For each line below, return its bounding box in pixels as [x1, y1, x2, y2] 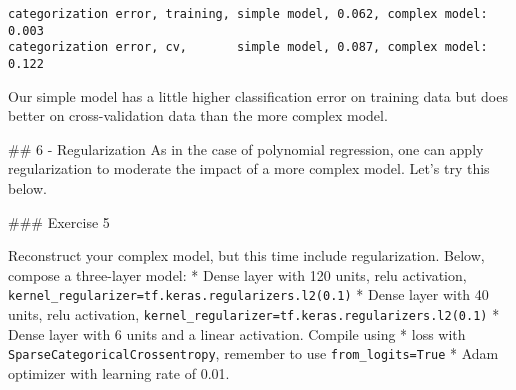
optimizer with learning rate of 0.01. [8, 362, 230, 383]
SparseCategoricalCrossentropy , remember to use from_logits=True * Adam [8, 343, 499, 364]
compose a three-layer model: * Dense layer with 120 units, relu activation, [8, 264, 467, 285]
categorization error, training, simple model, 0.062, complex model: [8, 7, 488, 21]
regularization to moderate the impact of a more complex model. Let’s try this [8, 158, 490, 179]
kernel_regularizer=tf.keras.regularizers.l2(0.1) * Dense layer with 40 [8, 284, 489, 305]
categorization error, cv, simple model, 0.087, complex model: [8, 40, 488, 55]
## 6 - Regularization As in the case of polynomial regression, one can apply [8, 138, 484, 159]
